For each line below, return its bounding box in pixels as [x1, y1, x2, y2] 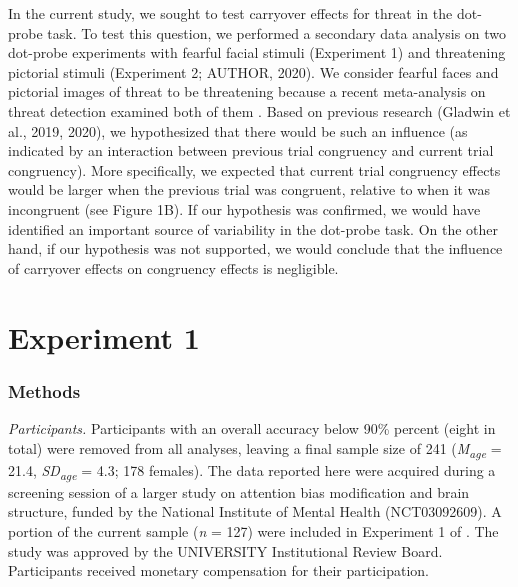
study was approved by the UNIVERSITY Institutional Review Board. [8, 540, 443, 561]
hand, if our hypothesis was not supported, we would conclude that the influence [8, 238, 503, 259]
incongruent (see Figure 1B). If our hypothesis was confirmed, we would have [8, 198, 481, 219]
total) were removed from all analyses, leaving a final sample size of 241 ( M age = [8, 437, 502, 461]
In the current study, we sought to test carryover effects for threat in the [8, 3, 453, 23]
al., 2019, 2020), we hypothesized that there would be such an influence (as [8, 120, 468, 141]
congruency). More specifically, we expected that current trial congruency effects [8, 159, 501, 180]
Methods [8, 378, 81, 403]
